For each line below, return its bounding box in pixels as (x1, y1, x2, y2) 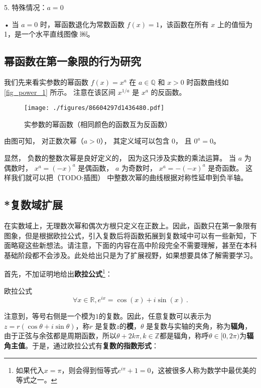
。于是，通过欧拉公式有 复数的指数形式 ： (25, 340, 159, 351)
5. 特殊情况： (4, 2, 47, 12)
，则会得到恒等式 (61, 364, 118, 375)
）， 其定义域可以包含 (100, 136, 170, 146)
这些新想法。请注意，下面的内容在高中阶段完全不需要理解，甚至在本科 (25, 240, 257, 250)
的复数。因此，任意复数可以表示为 (99, 311, 211, 321)
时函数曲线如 (186, 76, 229, 87)
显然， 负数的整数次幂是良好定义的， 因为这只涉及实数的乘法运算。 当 (4, 153, 236, 163)
